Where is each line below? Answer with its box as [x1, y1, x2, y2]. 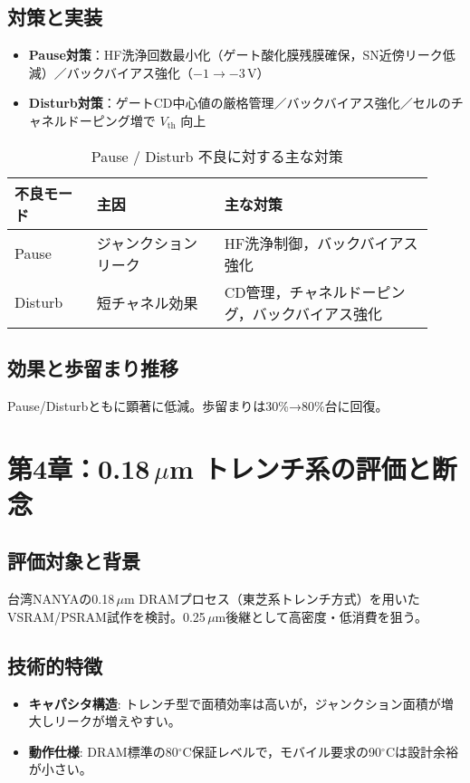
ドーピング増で [66, 110, 156, 129]
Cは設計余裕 [385, 741, 459, 760]
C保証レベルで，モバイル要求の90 [182, 741, 382, 760]
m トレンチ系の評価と [168, 449, 432, 486]
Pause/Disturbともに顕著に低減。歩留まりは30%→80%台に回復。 [7, 396, 388, 415]
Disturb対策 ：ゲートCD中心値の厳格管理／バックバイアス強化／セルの [28, 93, 451, 112]
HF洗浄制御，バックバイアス [224, 232, 418, 253]
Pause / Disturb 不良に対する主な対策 [91, 145, 343, 167]
